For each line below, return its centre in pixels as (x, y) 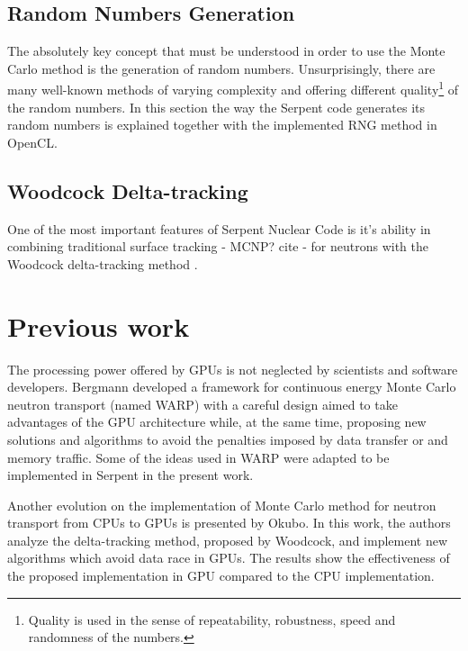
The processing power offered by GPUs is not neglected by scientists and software (233, 369)
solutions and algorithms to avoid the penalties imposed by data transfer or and (228, 439)
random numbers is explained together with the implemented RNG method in (222, 125)
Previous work (99, 325)
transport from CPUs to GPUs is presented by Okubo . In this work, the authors (229, 523)
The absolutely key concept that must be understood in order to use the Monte (226, 51)
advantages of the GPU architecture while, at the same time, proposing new (217, 422)
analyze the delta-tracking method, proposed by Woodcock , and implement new (228, 540)
